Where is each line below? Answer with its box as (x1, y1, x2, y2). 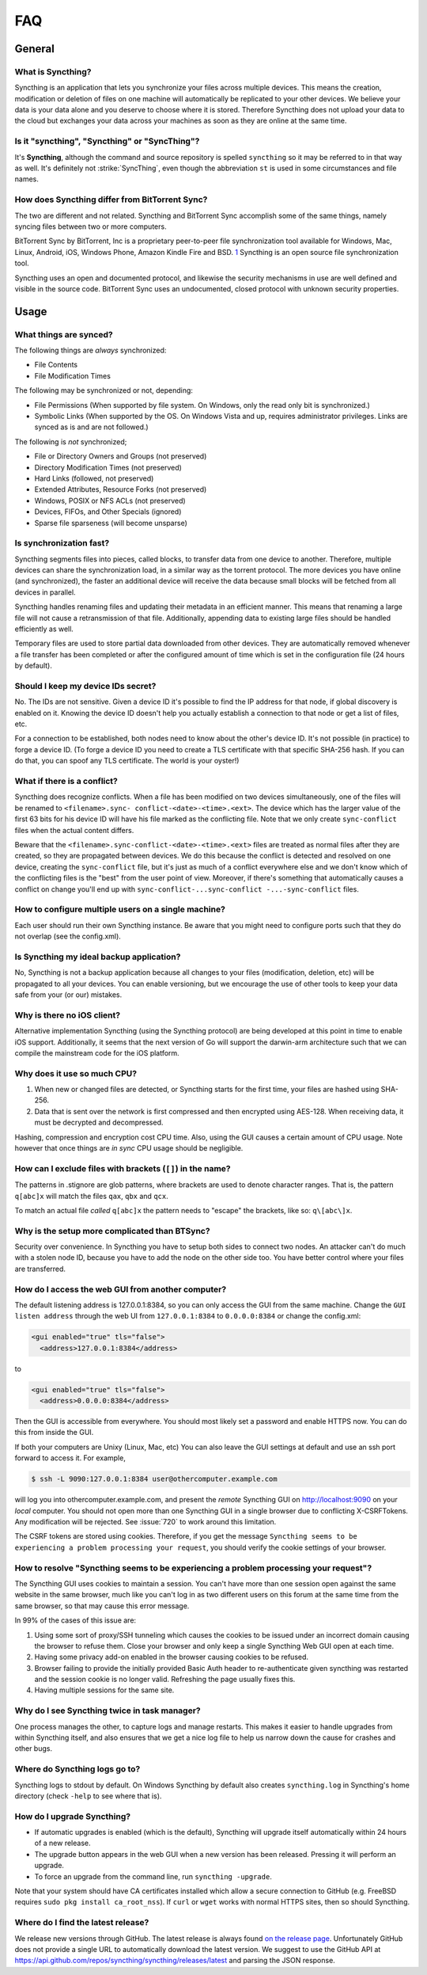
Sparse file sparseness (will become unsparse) (34, 518, 187, 527)
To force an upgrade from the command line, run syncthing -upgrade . (34, 1871, 272, 1881)
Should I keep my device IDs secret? (14, 680, 157, 691)
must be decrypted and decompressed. (34, 1117, 164, 1128)
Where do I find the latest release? (14, 1917, 149, 1928)
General (14, 42, 55, 55)
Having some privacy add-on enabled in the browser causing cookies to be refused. (34, 1652, 308, 1662)
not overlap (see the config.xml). (14, 931, 122, 942)
